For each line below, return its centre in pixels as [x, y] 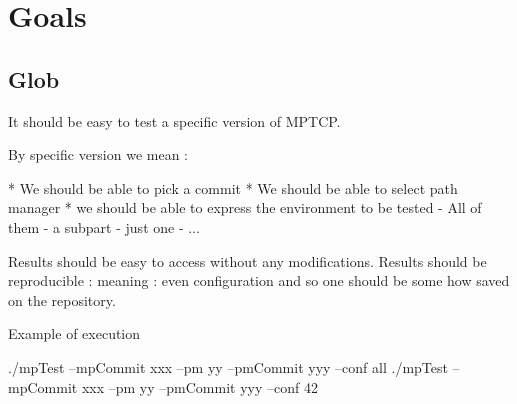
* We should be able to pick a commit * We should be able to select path [233, 187]
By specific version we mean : [98, 154]
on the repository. [62, 299]
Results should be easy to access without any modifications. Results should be [247, 260]
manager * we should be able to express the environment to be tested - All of [245, 207]
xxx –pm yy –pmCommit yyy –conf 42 [199, 386]
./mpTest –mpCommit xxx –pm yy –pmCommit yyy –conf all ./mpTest [228, 366]
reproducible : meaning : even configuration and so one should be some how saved [259, 280]
